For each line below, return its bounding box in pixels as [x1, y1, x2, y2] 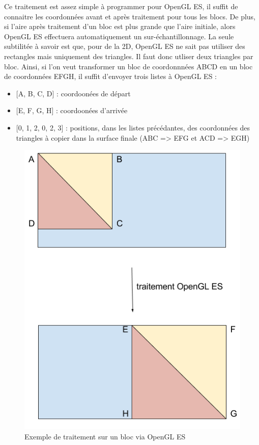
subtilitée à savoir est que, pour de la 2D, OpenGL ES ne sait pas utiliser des [4, 41, 245, 51]
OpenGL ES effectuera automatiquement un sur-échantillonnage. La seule [4, 31, 234, 41]
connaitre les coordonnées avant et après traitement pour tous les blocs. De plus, [4, 11, 256, 21]
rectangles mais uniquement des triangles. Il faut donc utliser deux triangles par [4, 50, 253, 61]
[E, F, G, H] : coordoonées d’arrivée [16, 105, 128, 116]
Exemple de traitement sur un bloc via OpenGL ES [24, 431, 186, 441]
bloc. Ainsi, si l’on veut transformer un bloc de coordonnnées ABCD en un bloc [4, 61, 253, 71]
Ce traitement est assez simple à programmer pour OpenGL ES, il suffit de [4, 1, 238, 11]
